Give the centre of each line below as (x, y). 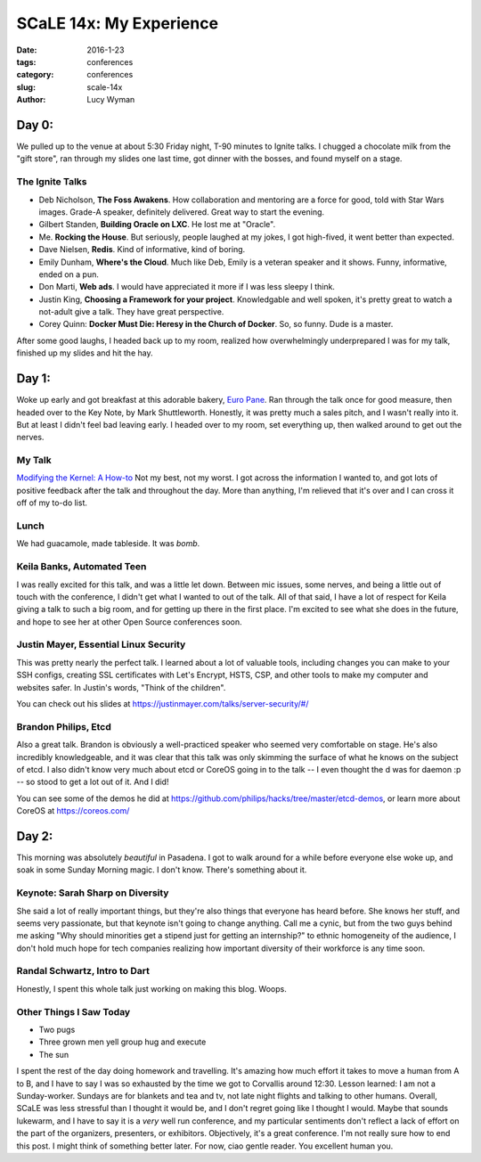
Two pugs (57, 1029)
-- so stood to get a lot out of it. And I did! (93, 782)
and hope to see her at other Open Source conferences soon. (129, 622)
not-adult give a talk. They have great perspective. (131, 312)
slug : (26, 87)
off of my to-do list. (52, 503)
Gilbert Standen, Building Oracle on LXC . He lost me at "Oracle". (157, 225)
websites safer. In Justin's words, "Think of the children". (121, 687)
